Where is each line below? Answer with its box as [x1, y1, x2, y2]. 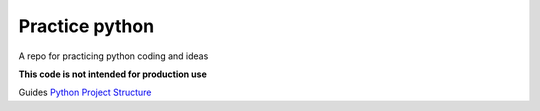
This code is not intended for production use [18, 68, 207, 80]
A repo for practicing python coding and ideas [18, 50, 209, 62]
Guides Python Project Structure [18, 86, 152, 99]
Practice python [18, 15, 155, 37]
